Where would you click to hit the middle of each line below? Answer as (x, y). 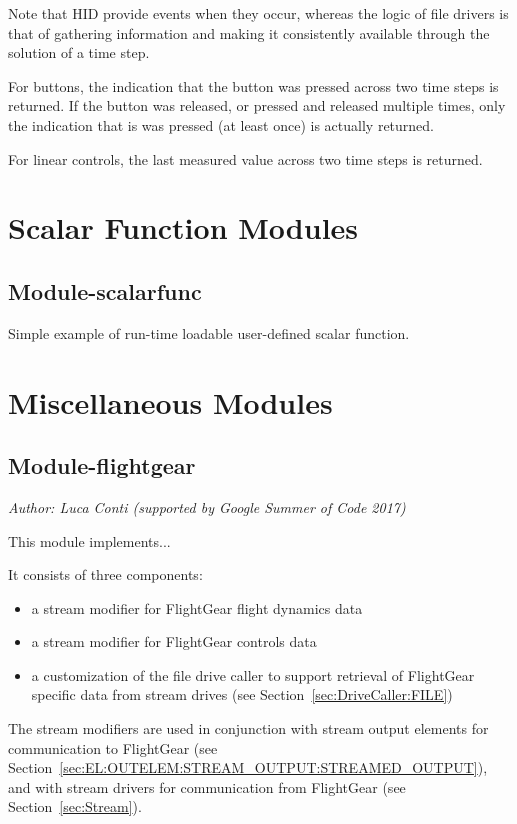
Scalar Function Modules (183, 227)
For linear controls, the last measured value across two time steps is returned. (245, 158)
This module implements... (89, 540)
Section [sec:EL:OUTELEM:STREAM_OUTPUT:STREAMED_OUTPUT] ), (248, 767)
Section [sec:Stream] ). (75, 806)
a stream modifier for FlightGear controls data (174, 641)
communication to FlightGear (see (113, 747)
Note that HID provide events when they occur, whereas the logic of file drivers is (258, 13)
